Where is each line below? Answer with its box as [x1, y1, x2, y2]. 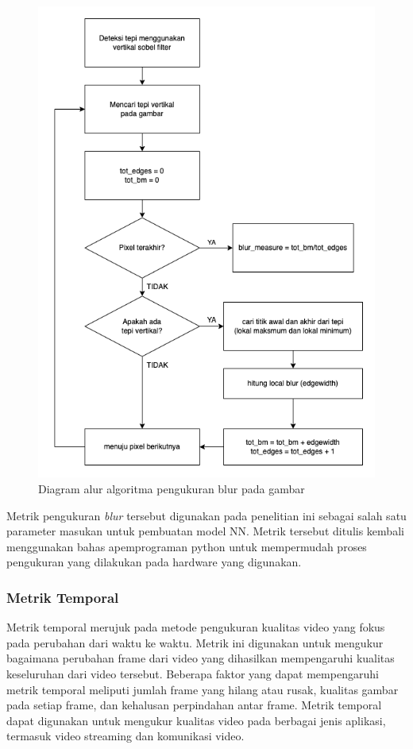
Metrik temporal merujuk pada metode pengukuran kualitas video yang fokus [6, 619, 385, 635]
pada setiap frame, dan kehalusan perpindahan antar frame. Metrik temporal [6, 697, 382, 713]
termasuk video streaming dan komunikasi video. [6, 728, 245, 744]
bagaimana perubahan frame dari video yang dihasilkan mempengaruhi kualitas [6, 650, 395, 666]
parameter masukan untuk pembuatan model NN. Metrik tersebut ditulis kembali [6, 523, 404, 539]
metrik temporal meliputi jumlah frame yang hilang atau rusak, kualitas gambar [6, 681, 399, 697]
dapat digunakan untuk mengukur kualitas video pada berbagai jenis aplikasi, [6, 712, 386, 728]
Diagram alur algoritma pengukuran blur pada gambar [38, 481, 305, 497]
